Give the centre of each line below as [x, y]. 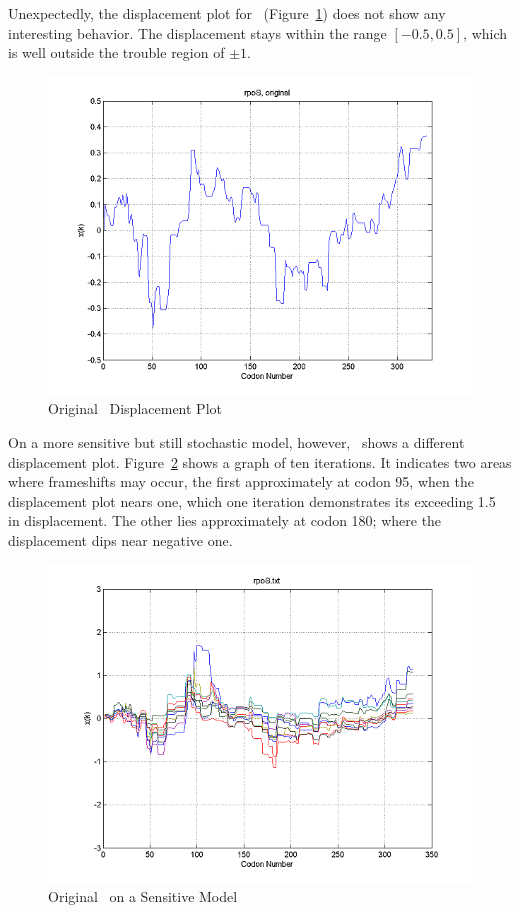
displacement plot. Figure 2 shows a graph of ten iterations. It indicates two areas [260, 461]
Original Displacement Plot [135, 408]
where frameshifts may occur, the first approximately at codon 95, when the [241, 481]
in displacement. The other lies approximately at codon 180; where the [225, 520]
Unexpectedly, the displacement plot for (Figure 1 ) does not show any [227, 13]
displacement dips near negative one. [120, 539]
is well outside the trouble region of [116, 52]
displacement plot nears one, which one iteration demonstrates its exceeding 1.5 [252, 500]
